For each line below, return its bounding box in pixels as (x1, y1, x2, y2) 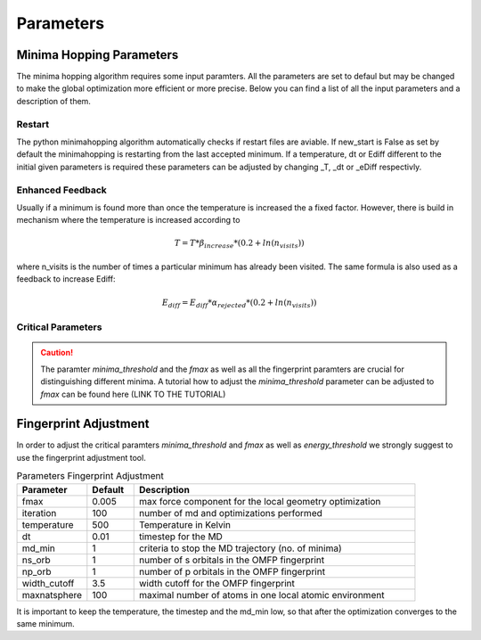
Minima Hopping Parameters (16, 47, 179, 62)
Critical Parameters (16, 321, 102, 333)
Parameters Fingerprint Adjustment (16, 470, 165, 482)
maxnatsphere (21, 588, 83, 601)
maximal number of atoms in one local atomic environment (138, 588, 385, 601)
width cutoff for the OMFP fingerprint (138, 577, 296, 589)
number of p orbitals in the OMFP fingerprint (138, 565, 325, 578)
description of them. (16, 95, 91, 106)
